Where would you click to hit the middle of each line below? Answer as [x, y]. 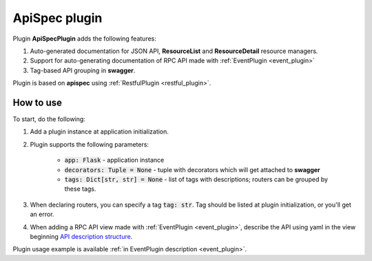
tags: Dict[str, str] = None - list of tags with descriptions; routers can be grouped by [196, 179]
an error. [42, 214]
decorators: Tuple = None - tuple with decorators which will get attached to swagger [192, 169]
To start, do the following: [49, 119]
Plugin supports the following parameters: [90, 144]
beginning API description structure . [81, 236]
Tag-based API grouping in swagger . [83, 70]
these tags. [80, 189]
